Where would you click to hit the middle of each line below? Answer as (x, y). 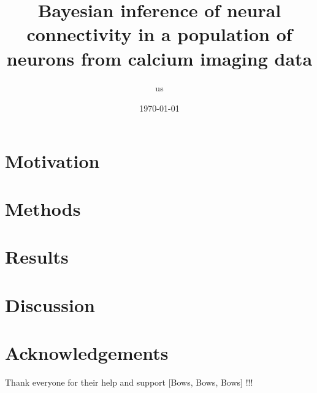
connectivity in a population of (159, 34)
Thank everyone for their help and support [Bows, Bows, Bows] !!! (129, 382)
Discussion (50, 304)
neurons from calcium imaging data (159, 58)
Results (37, 257)
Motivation (52, 160)
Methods (43, 209)
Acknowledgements (87, 353)
